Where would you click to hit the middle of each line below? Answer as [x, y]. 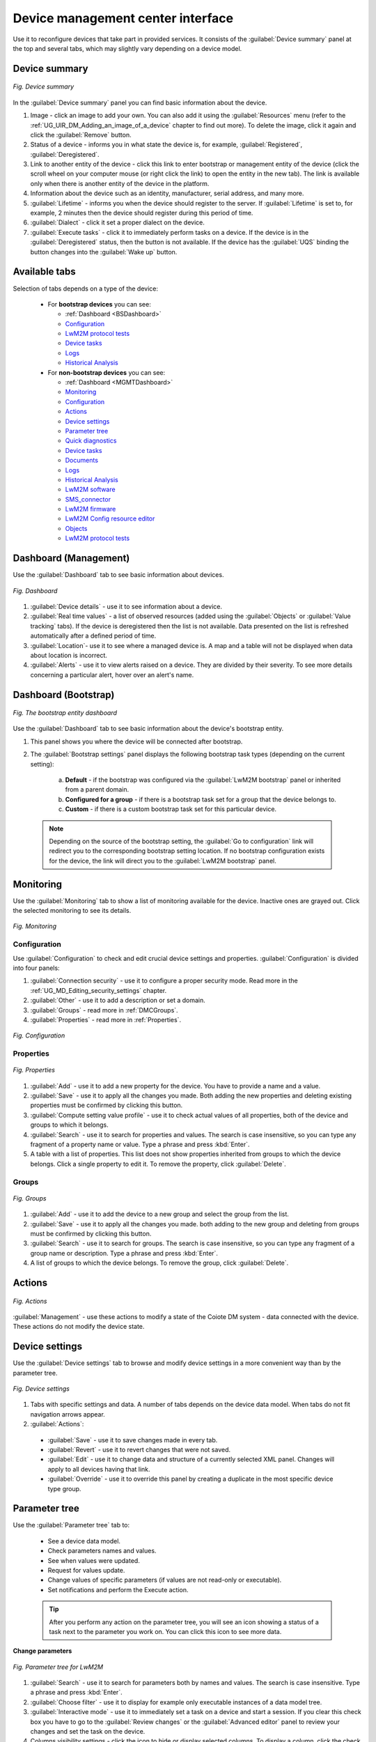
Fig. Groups [30, 1198]
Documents [82, 461]
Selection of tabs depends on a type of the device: [86, 288]
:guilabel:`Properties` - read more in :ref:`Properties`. [105, 1019]
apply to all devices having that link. [99, 1469]
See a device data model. [84, 1541]
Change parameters [42, 1651]
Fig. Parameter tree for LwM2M [58, 1667]
